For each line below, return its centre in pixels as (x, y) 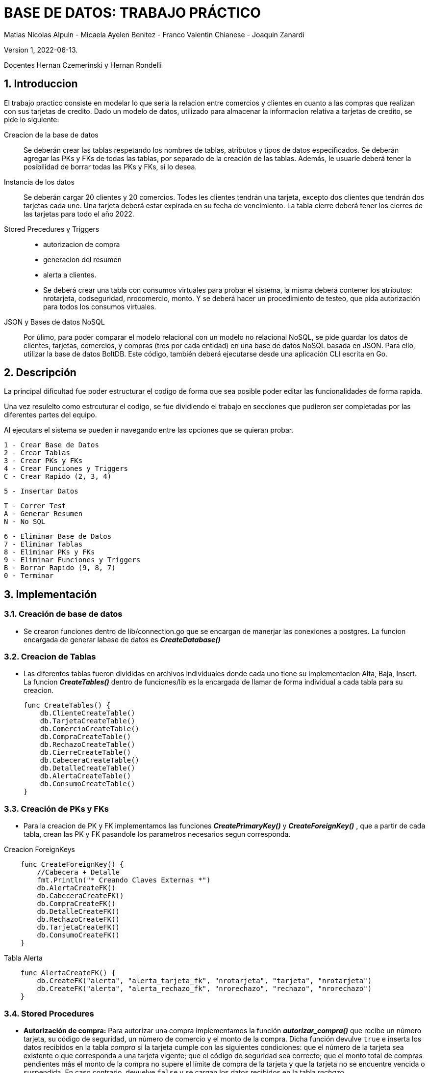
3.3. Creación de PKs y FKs (56, 809)
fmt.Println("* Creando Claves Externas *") (124, 880)
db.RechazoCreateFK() (78, 920)
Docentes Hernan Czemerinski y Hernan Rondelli (83, 65)
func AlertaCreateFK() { (68, 973)
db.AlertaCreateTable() (86, 776)
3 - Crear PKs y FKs (43, 461)
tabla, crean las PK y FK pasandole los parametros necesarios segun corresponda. (157, 834)
